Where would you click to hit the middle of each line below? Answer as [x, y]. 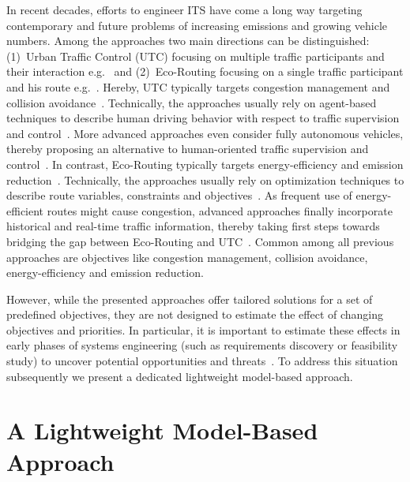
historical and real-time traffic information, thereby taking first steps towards [193, 226]
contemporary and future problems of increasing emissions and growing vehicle [197, 25]
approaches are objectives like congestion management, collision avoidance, [187, 257]
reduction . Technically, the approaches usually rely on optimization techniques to [205, 179]
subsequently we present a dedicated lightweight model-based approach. [180, 376]
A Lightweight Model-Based [162, 430]
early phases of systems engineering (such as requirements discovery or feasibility [202, 345]
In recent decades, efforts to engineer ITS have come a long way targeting [184, 9]
